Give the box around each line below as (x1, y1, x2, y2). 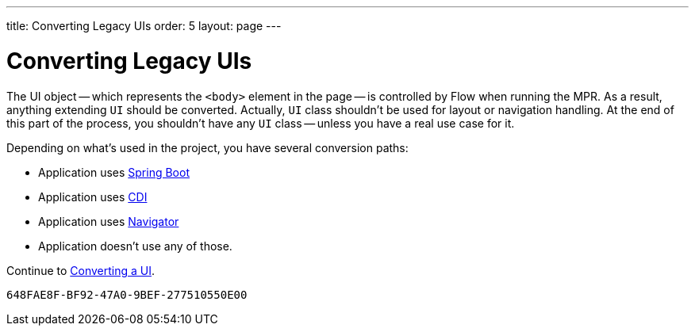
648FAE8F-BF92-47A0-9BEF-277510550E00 (6, 288, 248, 301)
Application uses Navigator (38, 214, 179, 228)
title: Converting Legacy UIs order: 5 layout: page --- (6, 19, 282, 32)
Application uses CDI (38, 189, 148, 204)
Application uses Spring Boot (38, 165, 190, 179)
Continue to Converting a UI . (6, 263, 156, 277)
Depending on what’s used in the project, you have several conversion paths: (6, 140, 409, 155)
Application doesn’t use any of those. (38, 239, 232, 253)
